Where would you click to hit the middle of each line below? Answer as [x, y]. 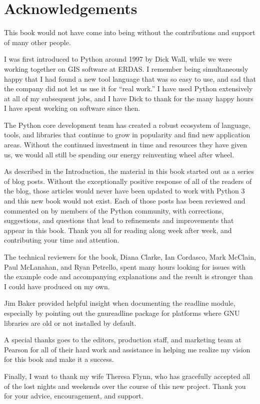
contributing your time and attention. [62, 240]
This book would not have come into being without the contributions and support [130, 32]
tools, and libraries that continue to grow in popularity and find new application [127, 135]
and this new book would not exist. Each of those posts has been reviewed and [125, 201]
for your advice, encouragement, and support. [74, 396]
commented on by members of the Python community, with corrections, [114, 210]
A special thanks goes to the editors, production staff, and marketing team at [123, 340]
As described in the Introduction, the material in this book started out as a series [129, 171]
